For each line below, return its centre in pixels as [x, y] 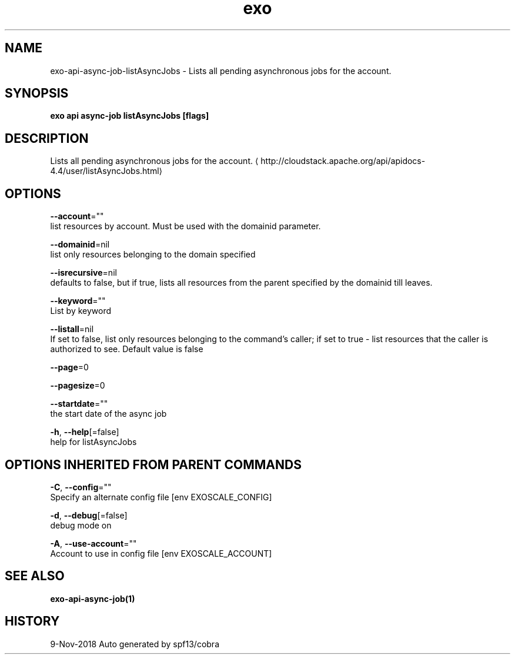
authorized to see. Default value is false [127, 349]
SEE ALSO [35, 576]
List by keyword [81, 311]
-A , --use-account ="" [93, 543]
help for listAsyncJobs [93, 442]
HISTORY [32, 621]
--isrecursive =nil [83, 273]
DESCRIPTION [47, 138]
